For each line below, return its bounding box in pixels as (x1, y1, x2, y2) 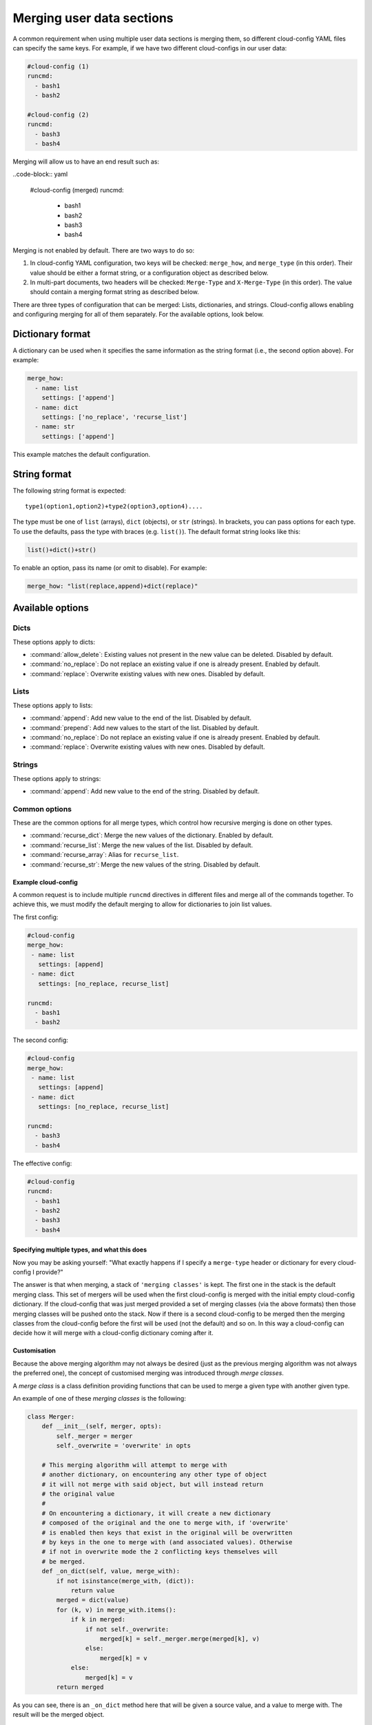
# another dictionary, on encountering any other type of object (41, 1470, 267, 1479)
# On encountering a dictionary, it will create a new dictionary (41, 1509, 271, 1517)
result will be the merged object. (12, 1711, 105, 1719)
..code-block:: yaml (12, 170, 68, 179)
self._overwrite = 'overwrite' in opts (56, 1442, 191, 1450)
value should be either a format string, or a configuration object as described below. (30, 268, 269, 277)
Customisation (12, 1346, 56, 1355)
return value (70, 1586, 115, 1594)
